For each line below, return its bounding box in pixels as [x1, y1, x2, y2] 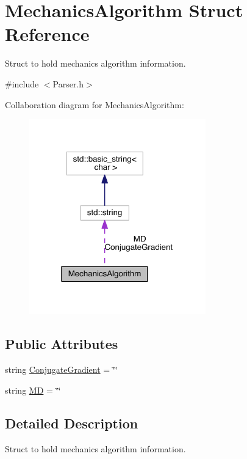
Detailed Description [5, 413, 138, 432]
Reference [5, 21, 90, 46]
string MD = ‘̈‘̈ [5, 383, 61, 396]
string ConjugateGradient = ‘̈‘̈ [5, 363, 118, 376]
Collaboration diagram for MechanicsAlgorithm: [5, 98, 184, 111]
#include [5, 77, 39, 90]
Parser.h [52, 77, 84, 90]
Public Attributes [5, 334, 118, 353]
